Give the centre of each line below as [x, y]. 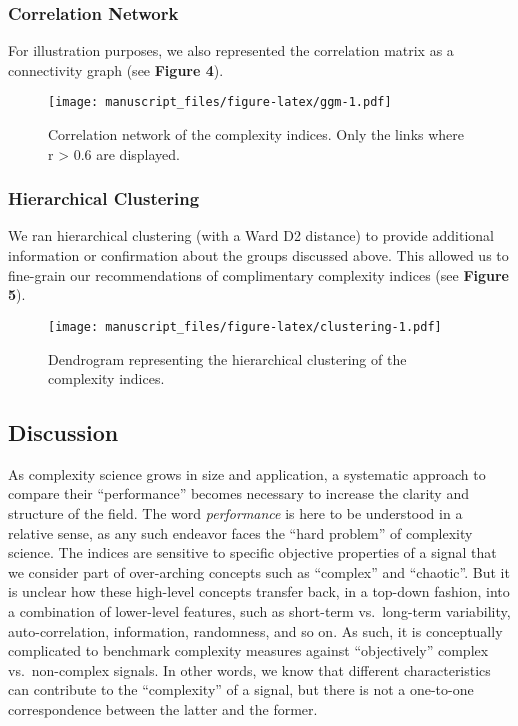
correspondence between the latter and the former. [163, 709]
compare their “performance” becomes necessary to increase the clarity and [238, 493]
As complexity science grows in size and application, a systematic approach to [247, 473]
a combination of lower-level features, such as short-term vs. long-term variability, [259, 611]
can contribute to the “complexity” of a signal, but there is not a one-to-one [241, 689]
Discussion [63, 432]
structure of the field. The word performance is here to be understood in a [235, 513]
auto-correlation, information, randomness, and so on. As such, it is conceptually [255, 630]
